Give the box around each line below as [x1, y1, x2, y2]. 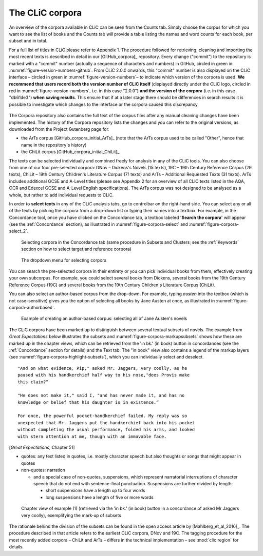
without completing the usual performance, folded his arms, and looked [18, 427, 195, 433]
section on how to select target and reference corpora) [21, 246, 131, 252]
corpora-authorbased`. [9, 305, 56, 310]
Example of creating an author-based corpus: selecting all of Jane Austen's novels [21, 316, 187, 321]
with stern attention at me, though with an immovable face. [18, 434, 167, 439]
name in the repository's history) [21, 142, 87, 148]
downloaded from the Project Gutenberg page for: [9, 126, 110, 132]
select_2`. [9, 228, 29, 234]
